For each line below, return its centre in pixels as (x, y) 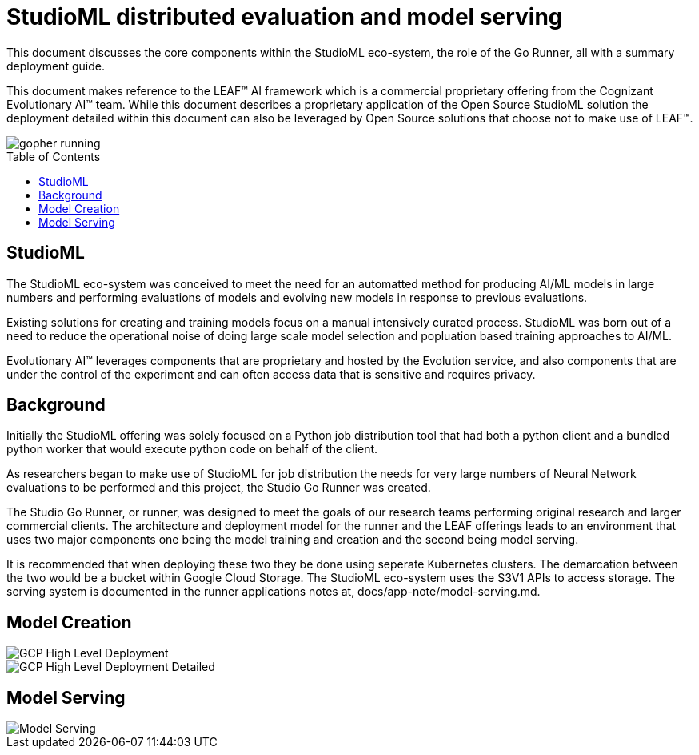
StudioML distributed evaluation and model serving (285, 17)
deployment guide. (56, 66)
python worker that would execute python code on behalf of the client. (192, 449)
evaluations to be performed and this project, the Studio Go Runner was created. (219, 488)
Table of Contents (54, 156)
